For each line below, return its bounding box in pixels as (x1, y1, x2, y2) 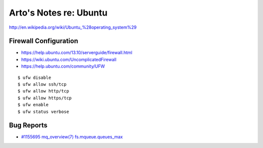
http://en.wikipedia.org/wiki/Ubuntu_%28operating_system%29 (9, 24, 137, 30)
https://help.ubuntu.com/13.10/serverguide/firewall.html (21, 50, 132, 55)
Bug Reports (9, 121, 48, 129)
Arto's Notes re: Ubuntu (9, 7, 108, 18)
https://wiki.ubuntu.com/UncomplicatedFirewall (21, 56, 117, 62)
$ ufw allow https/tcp (18, 95, 72, 101)
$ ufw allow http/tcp (18, 88, 69, 94)
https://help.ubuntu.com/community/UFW (21, 63, 105, 69)
